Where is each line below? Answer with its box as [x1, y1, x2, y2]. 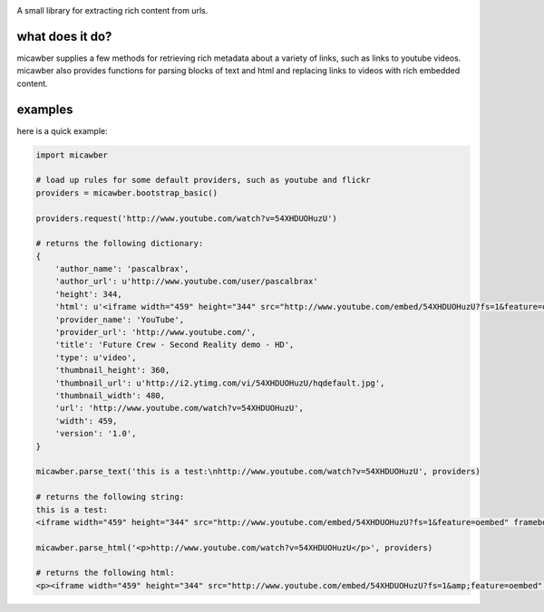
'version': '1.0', [54, 428, 137, 439]
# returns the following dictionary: [35, 238, 204, 249]
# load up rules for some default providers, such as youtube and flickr [35, 175, 371, 186]
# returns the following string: [35, 492, 185, 502]
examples [16, 101, 73, 117]
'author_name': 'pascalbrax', [54, 263, 189, 274]
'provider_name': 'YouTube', [54, 314, 185, 325]
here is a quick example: [16, 125, 108, 136]
